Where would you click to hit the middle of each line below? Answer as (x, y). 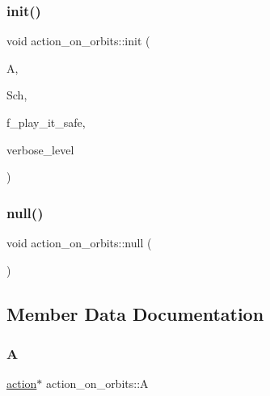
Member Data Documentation (135, 313)
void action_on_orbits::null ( (79, 242)
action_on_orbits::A (97, 383)
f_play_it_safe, (46, 122)
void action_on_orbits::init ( (78, 41)
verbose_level (40, 149)
